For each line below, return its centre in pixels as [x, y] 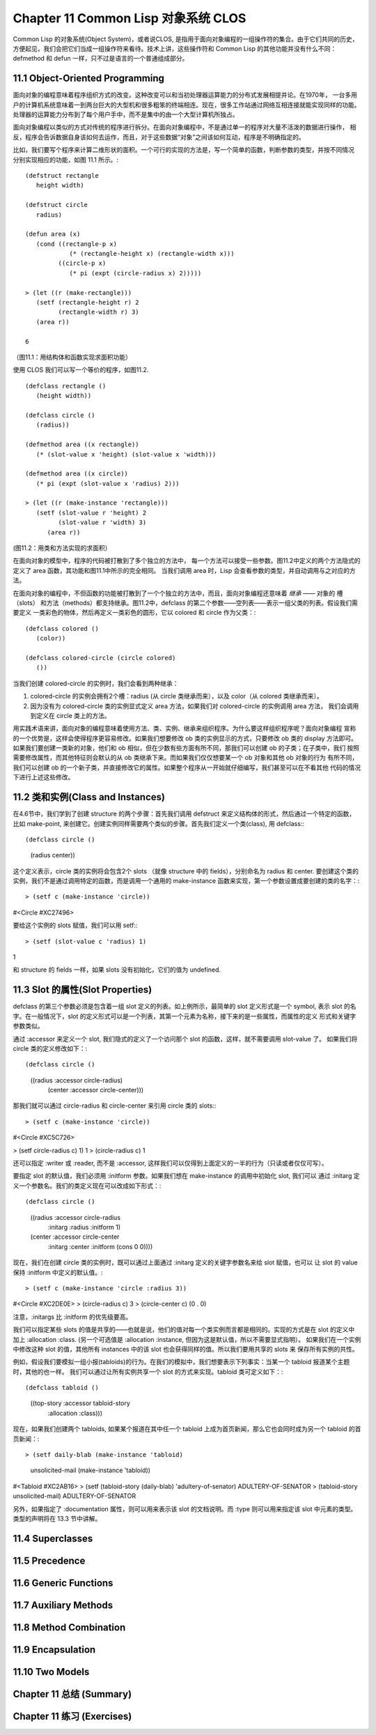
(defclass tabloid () [62, 1388]
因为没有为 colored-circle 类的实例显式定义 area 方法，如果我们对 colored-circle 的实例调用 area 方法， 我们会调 [191, 706]
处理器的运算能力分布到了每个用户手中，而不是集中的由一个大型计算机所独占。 [126, 114]
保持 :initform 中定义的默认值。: [58, 1272]
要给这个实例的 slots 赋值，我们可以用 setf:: [75, 925]
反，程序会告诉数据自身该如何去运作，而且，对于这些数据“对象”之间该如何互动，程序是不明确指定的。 [159, 137]
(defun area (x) [53, 234]
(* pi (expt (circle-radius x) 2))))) [135, 273]
